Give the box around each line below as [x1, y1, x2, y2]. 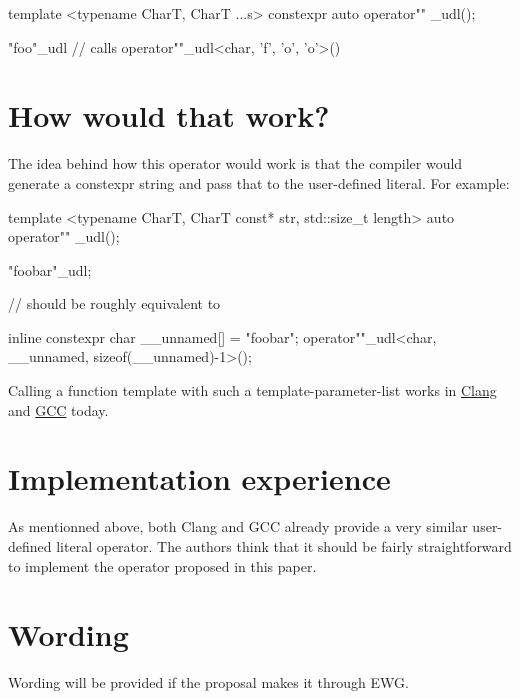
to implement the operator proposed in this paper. [8, 555, 317, 576]
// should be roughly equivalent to [8, 293, 221, 314]
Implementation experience [8, 458, 391, 499]
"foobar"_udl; [8, 259, 92, 280]
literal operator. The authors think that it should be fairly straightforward [56, 535, 512, 556]
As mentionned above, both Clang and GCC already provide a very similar [8, 516, 468, 537]
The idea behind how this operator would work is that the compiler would [8, 153, 463, 174]
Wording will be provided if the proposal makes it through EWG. [8, 672, 409, 693]
